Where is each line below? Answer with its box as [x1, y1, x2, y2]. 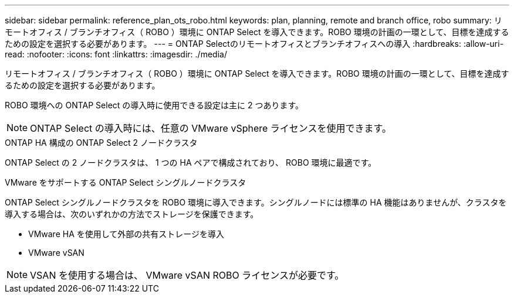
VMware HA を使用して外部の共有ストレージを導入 [28, 229, 225, 239]
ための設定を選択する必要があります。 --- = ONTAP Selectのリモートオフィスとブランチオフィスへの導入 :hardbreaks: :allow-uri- [5, 39, 504, 49]
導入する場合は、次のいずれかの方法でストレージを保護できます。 [5, 209, 259, 219]
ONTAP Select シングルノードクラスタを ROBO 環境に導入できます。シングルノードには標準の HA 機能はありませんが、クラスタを [5, 197, 507, 207]
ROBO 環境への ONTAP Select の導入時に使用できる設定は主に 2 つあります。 [5, 100, 304, 110]
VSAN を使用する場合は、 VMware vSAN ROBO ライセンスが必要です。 [30, 269, 344, 281]
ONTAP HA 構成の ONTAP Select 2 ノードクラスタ [5, 138, 198, 148]
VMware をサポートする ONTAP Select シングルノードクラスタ [5, 177, 246, 187]
